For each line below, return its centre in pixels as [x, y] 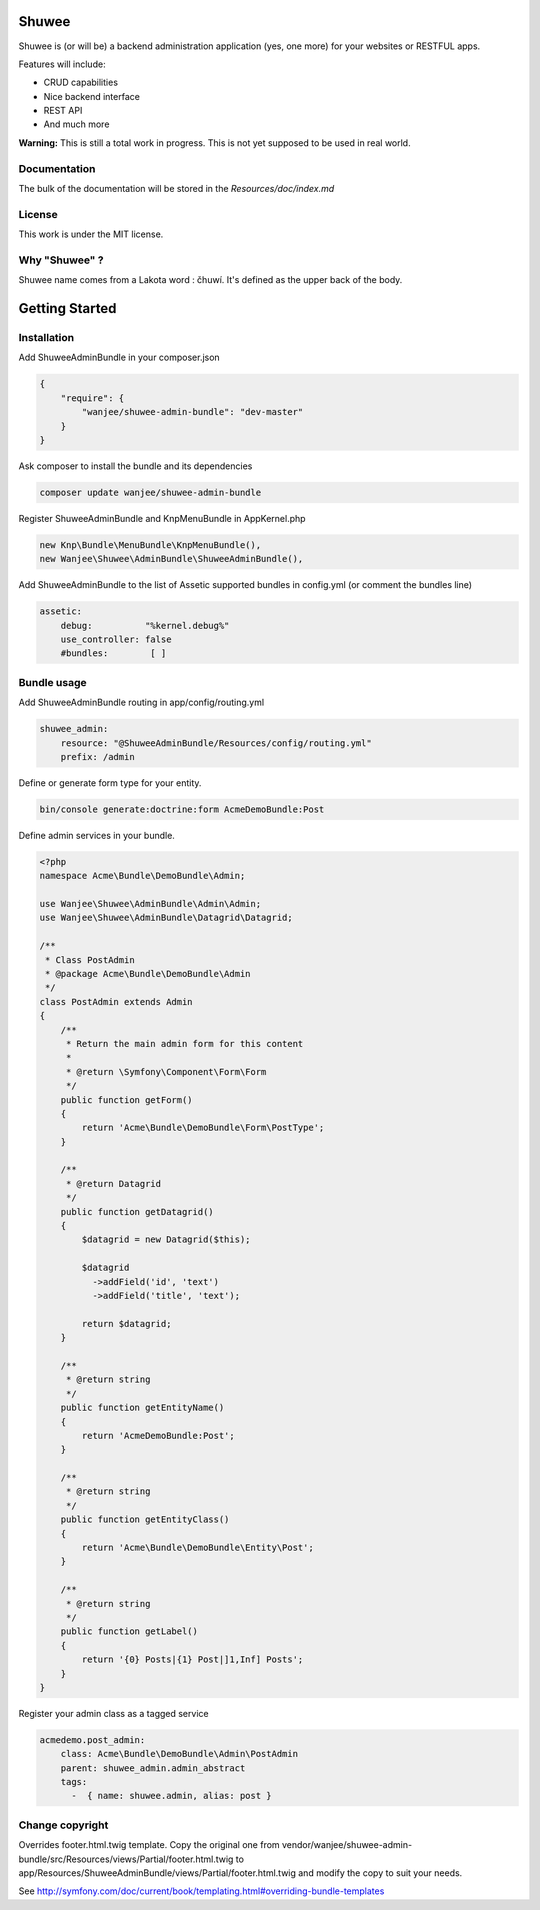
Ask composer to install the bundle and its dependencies [135, 466]
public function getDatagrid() [137, 1211]
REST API [63, 111]
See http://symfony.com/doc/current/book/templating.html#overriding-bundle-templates [201, 1891]
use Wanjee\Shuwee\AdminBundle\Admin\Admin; [150, 904]
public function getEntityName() [142, 1408]
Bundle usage [52, 682]
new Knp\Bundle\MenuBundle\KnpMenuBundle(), [150, 544]
